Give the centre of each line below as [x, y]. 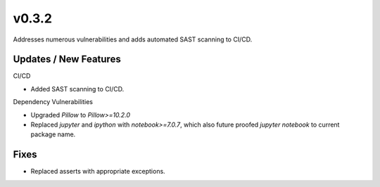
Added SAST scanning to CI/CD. [77, 89]
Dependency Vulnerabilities [53, 102]
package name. [53, 134]
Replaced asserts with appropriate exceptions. [98, 172]
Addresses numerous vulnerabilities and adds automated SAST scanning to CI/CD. [133, 39]
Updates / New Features [67, 59]
